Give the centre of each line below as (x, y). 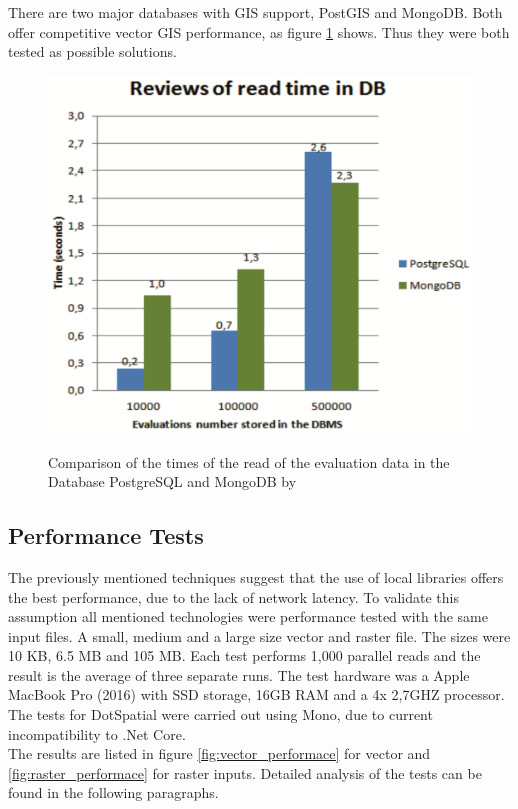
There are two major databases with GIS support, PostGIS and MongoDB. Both (255, 12)
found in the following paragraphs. (113, 792)
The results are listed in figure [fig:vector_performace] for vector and (219, 753)
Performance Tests (106, 535)
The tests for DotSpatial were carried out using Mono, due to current (220, 714)
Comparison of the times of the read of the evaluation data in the (249, 461)
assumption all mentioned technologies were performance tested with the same (248, 616)
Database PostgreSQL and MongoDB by (172, 481)
